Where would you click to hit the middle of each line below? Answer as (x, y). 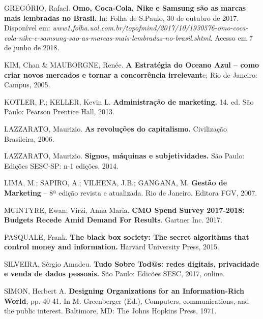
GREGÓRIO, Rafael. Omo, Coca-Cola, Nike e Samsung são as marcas (125, 8)
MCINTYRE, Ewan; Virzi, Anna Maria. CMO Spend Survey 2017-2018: (124, 210)
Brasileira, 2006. (29, 138)
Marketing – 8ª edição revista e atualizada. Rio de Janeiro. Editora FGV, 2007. (131, 192)
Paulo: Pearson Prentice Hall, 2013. (59, 111)
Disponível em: (27, 28)
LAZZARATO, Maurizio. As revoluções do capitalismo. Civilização (116, 128)
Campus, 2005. (27, 85)
